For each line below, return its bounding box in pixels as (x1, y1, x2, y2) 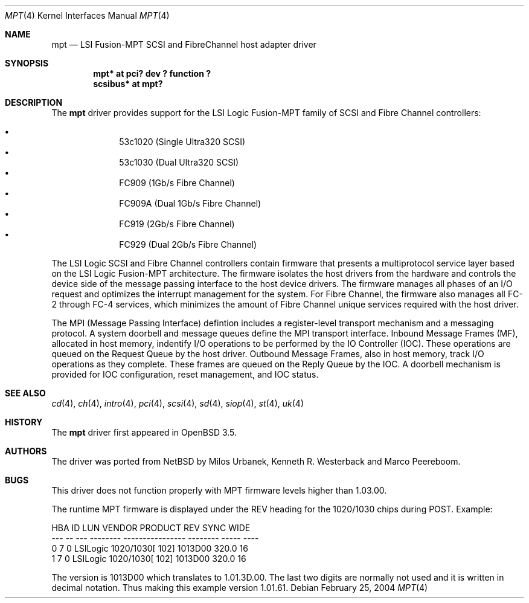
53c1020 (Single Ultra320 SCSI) (119, 137, 246, 147)
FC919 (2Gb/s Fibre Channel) (119, 219, 235, 229)
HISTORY (5, 417, 43, 427)
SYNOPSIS (5, 58, 49, 68)
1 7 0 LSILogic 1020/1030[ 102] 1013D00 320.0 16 (51, 553, 246, 564)
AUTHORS (5, 446, 47, 456)
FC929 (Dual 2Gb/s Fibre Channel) (119, 239, 257, 250)
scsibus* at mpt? (93, 79, 163, 89)
